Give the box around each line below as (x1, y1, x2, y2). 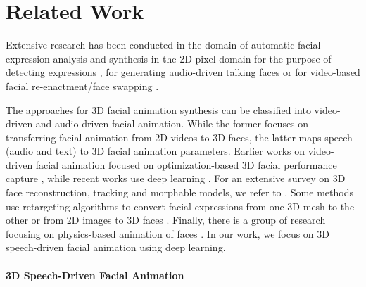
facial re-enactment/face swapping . (6, 78, 159, 93)
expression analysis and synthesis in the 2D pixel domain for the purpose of (6, 51, 332, 65)
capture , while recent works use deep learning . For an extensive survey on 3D (6, 171, 346, 186)
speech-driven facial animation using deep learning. (6, 240, 226, 255)
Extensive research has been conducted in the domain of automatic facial (6, 37, 321, 52)
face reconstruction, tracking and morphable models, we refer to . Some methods (6, 185, 353, 200)
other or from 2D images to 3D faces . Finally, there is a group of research (6, 212, 326, 227)
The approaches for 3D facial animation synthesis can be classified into (6, 102, 311, 117)
